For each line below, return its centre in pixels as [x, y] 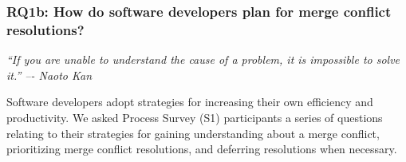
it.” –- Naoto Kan [49, 75]
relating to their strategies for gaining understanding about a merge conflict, [193, 133]
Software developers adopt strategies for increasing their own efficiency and [190, 102]
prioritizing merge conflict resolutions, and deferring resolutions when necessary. [202, 149]
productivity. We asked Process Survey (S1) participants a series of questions [195, 117]
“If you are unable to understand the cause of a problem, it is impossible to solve [203, 59]
